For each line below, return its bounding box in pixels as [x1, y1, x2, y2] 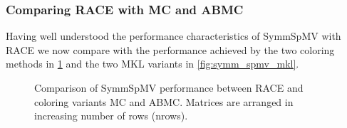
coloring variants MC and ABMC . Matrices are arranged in [34, 94, 294, 109]
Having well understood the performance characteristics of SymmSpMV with [6, 28, 341, 43]
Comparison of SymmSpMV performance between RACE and [34, 80, 304, 95]
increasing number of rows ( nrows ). [34, 108, 188, 123]
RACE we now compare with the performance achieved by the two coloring [6, 42, 335, 57]
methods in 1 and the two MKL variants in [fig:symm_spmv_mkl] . [6, 56, 299, 71]
